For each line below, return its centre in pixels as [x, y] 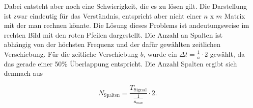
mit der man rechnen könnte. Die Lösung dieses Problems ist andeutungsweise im [126, 25]
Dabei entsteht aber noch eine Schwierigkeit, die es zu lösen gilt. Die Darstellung [126, 6]
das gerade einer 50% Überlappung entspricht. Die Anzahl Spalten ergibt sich [121, 63]
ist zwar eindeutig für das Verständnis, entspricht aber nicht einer [103, 15]
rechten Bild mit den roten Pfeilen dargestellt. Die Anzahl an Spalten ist [113, 34]
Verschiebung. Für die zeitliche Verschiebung [71, 54]
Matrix [235, 15]
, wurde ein [160, 54]
